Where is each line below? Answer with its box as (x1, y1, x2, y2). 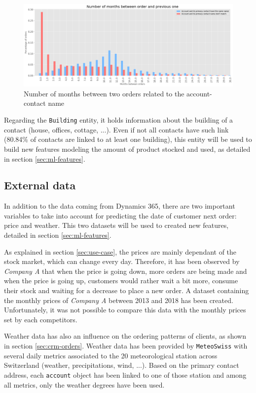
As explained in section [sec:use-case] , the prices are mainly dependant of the (4, 246, 237, 257)
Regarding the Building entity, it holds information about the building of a (4, 115, 233, 125)
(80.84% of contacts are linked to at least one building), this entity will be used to (4, 134, 252, 144)
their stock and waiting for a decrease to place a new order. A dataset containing (4, 285, 249, 296)
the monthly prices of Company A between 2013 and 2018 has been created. (4, 295, 233, 305)
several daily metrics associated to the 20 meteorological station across (4, 350, 218, 360)
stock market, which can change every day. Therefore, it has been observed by (4, 256, 240, 266)
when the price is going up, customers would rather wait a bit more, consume (4, 275, 238, 286)
